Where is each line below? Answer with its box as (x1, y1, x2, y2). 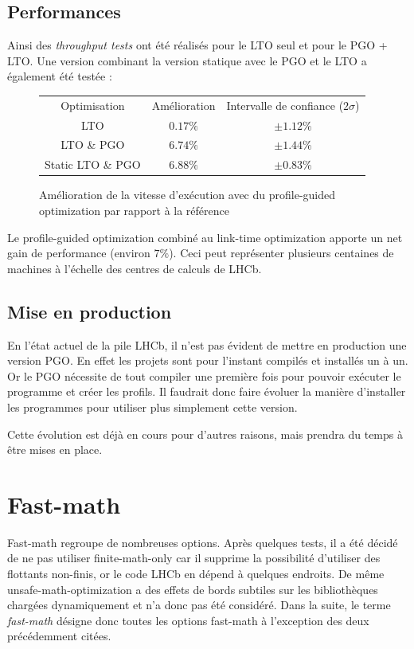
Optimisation (61, 96, 125, 113)
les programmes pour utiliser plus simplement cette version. (7, 398, 298, 415)
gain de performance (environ (7, 244, 150, 261)
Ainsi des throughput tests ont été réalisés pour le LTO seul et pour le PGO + (7, 37, 388, 53)
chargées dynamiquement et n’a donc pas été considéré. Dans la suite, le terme (7, 596, 391, 613)
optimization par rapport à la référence (39, 201, 229, 218)
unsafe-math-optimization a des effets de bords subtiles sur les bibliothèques (7, 581, 378, 597)
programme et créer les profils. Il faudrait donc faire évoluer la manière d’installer (7, 383, 406, 400)
